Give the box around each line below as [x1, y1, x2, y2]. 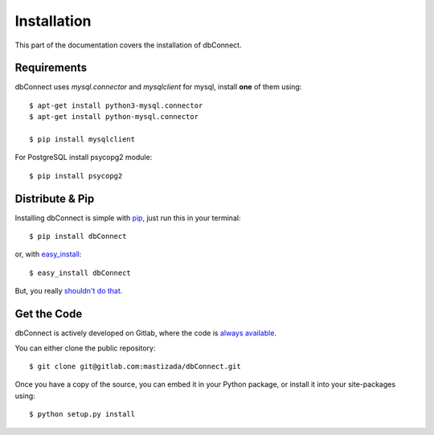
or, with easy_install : [14, 249, 82, 259]
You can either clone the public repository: [14, 343, 156, 353]
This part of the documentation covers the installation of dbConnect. [14, 40, 242, 50]
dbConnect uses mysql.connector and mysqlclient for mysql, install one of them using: [14, 82, 302, 92]
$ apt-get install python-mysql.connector [29, 113, 199, 121]
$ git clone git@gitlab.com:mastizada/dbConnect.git [29, 362, 241, 371]
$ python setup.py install [29, 410, 136, 419]
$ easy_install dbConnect [29, 268, 132, 277]
